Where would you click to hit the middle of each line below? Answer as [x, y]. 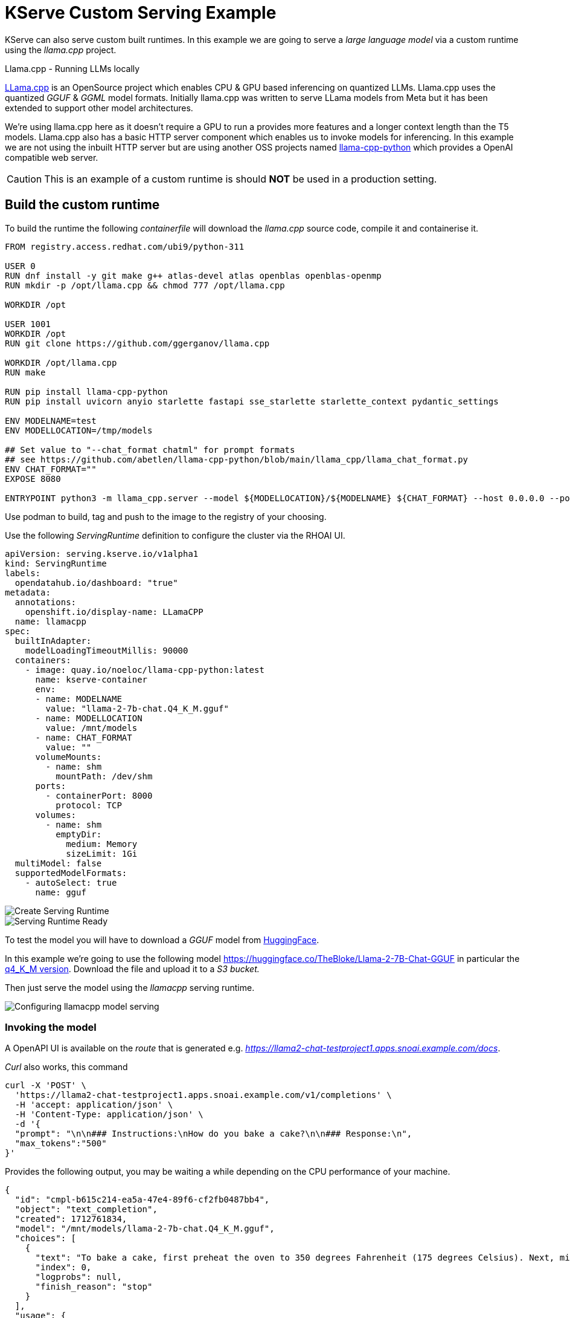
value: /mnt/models [91, 728]
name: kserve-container [91, 679]
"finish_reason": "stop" [94, 1287]
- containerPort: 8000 [99, 795]
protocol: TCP [89, 805]
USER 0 [20, 266]
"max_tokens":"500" [61, 1144]
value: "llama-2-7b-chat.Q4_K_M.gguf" [137, 708]
